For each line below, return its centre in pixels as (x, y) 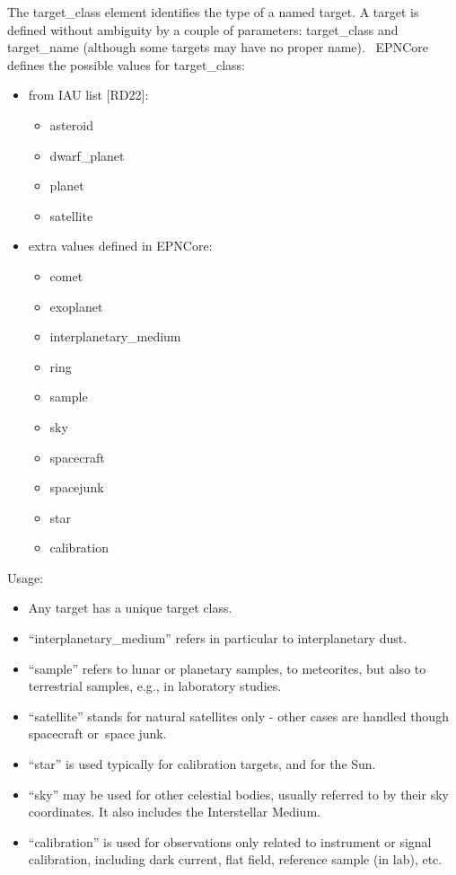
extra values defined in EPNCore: (120, 246)
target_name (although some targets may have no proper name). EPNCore (218, 47)
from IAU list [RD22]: (88, 95)
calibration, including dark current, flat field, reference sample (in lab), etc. (235, 859)
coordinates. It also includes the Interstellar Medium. (174, 812)
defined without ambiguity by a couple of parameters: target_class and (203, 29)
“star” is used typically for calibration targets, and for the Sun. (202, 764)
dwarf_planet (87, 155)
